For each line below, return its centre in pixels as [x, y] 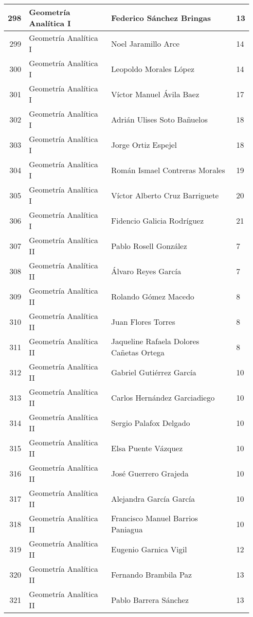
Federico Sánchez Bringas [161, 18]
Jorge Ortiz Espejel [144, 144]
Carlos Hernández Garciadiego [163, 397]
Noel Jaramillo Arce [145, 43]
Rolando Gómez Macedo [153, 296]
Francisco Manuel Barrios [154, 518]
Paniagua [127, 529]
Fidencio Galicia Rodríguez [157, 220]
